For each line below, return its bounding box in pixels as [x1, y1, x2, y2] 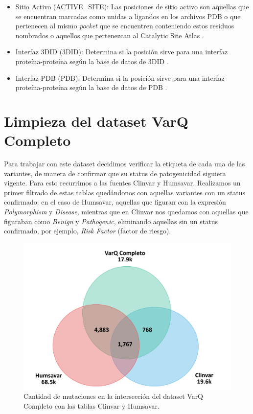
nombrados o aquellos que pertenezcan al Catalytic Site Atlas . [15, 30, 204, 40]
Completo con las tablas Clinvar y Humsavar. [23, 400, 160, 411]
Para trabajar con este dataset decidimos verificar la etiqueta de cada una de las [4, 159, 245, 169]
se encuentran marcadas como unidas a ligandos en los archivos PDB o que [15, 11, 241, 21]
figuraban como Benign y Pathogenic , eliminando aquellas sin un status [4, 216, 218, 226]
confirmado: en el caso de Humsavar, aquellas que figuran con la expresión [4, 197, 226, 207]
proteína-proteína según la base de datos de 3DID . [15, 56, 169, 66]
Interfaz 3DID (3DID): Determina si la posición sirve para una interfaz [15, 46, 228, 57]
